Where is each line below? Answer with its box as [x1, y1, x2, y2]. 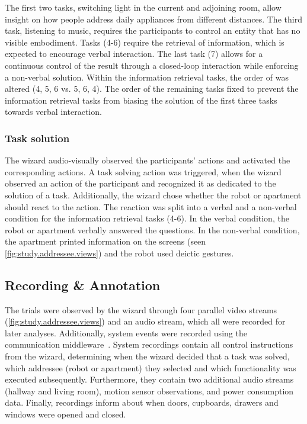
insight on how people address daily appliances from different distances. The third [5, 12, 302, 25]
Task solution [5, 130, 70, 145]
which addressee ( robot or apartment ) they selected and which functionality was [5, 361, 296, 374]
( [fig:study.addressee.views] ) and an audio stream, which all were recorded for [5, 315, 286, 327]
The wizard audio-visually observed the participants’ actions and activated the [5, 154, 290, 166]
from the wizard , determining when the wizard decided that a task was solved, [5, 350, 290, 362]
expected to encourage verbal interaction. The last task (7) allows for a [5, 47, 263, 60]
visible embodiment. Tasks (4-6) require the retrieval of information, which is [5, 36, 284, 48]
